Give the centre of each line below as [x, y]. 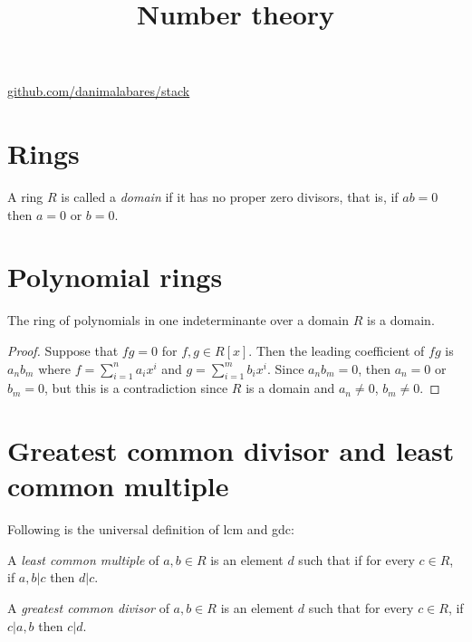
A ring [25, 197]
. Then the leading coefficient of [337, 350]
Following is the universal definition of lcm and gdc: [151, 529]
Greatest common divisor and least [231, 450]
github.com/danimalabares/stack [99, 91]
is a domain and [290, 388]
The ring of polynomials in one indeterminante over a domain [178, 320]
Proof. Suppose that [63, 350]
